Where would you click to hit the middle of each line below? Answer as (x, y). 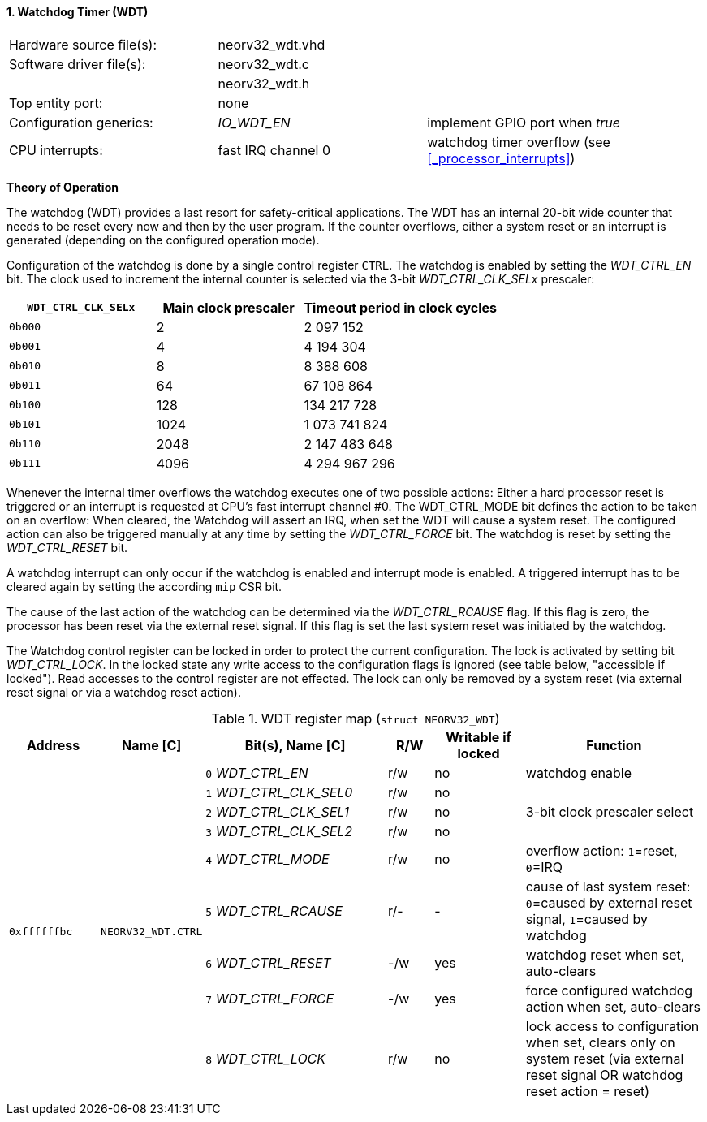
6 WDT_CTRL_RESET (268, 962)
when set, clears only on (600, 1042)
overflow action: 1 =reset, (601, 850)
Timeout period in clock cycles (401, 307)
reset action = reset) (588, 1091)
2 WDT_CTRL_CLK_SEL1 (278, 811)
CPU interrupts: (56, 150)
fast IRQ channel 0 (274, 150)
